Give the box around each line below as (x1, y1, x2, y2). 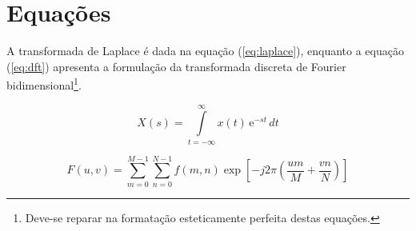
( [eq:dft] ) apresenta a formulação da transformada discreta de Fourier (6, 58, 346, 74)
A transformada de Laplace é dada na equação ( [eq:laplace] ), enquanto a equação (6, 42, 404, 59)
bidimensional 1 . (6, 74, 82, 93)
